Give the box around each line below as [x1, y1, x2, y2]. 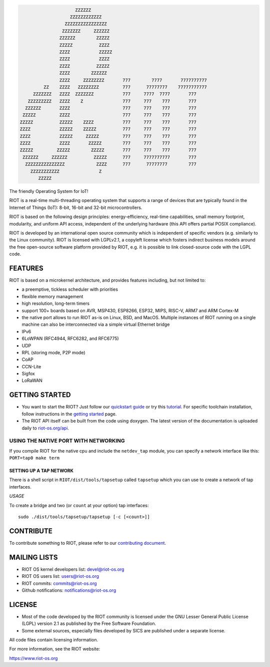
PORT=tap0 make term [9, 455, 60, 461]
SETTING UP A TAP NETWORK [9, 468, 73, 474]
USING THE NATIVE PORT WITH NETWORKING [9, 437, 125, 444]
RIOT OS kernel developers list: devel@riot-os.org [21, 566, 124, 572]
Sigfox [21, 371, 35, 377]
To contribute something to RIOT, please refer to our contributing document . [9, 540, 166, 546]
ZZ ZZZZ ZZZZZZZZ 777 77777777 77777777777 [43, 84, 207, 90]
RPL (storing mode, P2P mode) [21, 349, 85, 355]
